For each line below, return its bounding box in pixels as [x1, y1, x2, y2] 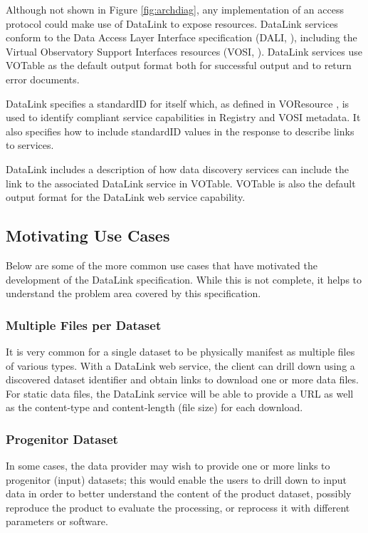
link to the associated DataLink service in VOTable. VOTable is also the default [6, 175, 356, 190]
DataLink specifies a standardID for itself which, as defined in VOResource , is [6, 95, 349, 110]
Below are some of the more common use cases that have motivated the [6, 257, 317, 272]
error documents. [6, 71, 80, 86]
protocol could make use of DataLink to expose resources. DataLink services [6, 16, 338, 31]
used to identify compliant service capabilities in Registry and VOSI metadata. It [6, 110, 361, 125]
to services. [6, 138, 54, 152]
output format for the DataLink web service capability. [6, 190, 246, 205]
